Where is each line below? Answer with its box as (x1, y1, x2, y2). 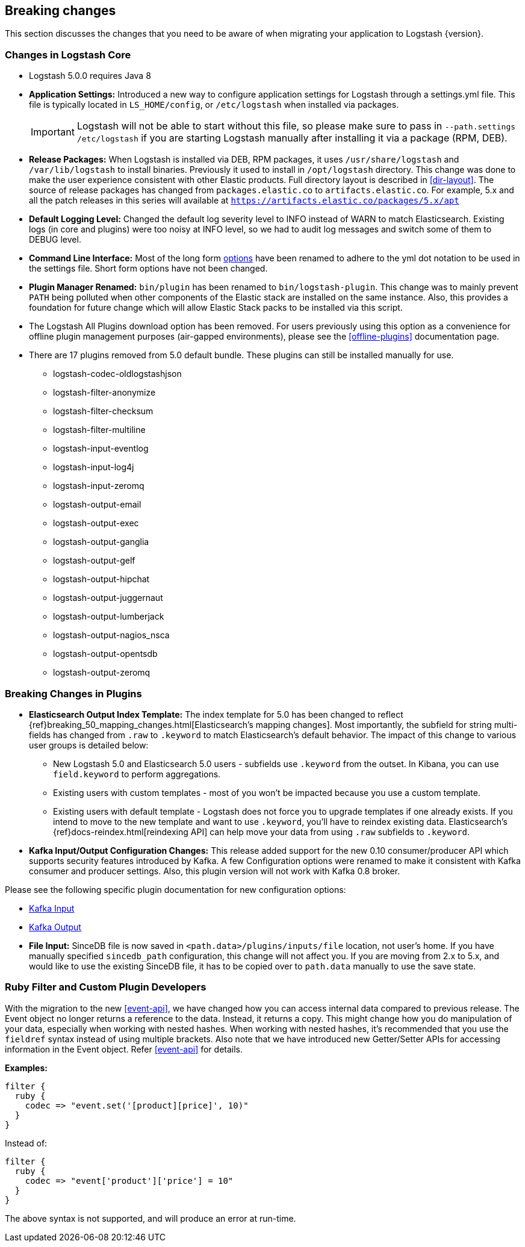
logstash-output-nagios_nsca (53, 630, 170, 641)
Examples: (5, 1062, 48, 1073)
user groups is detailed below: (29, 739, 149, 750)
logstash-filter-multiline (53, 424, 146, 435)
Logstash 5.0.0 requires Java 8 (29, 70, 151, 81)
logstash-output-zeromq (53, 667, 151, 678)
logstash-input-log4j (53, 462, 134, 473)
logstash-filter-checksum (53, 406, 154, 417)
